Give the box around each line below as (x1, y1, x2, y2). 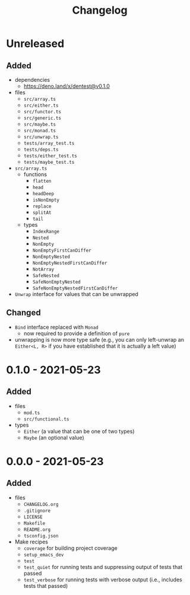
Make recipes (14, 538, 49, 545)
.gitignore (23, 508, 51, 514)
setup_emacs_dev (23, 552, 64, 558)
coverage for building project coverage (23, 544, 118, 552)
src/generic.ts (23, 115, 61, 121)
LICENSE (23, 514, 43, 520)
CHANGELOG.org (23, 501, 59, 507)
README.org (23, 526, 51, 533)
